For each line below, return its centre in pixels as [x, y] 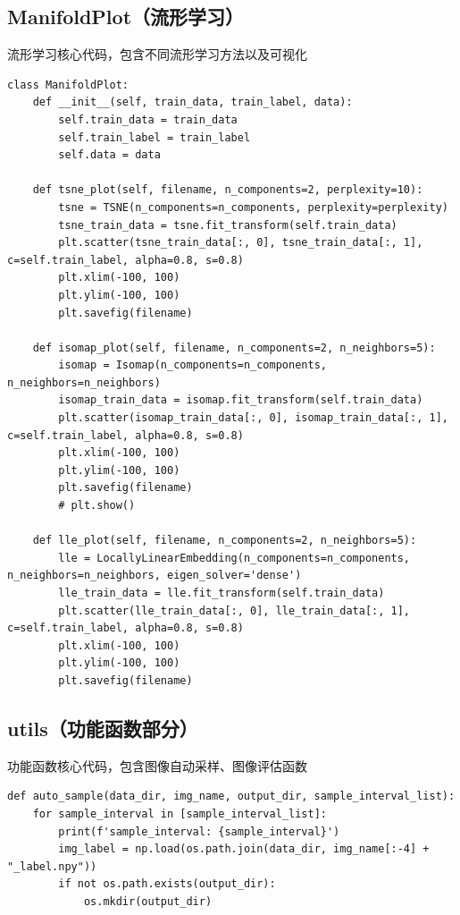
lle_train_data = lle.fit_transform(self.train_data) [222, 593]
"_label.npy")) [52, 866]
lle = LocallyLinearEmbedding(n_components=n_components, [234, 558]
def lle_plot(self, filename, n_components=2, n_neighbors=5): [225, 541]
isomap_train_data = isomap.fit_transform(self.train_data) [241, 400]
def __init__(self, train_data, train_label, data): [192, 102]
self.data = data [109, 155]
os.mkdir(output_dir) [148, 901]
